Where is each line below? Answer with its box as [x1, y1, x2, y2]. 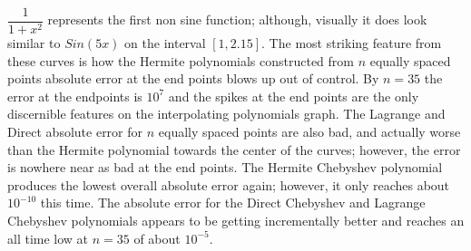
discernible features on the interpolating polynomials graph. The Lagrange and [7, 104, 446, 123]
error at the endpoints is [7, 86, 142, 105]
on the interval [124, 34, 206, 53]
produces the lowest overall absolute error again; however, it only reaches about [7, 175, 450, 194]
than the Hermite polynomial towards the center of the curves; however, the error [7, 140, 461, 159]
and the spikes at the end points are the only [168, 86, 419, 105]
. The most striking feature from [261, 34, 442, 53]
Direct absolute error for [7, 122, 143, 141]
